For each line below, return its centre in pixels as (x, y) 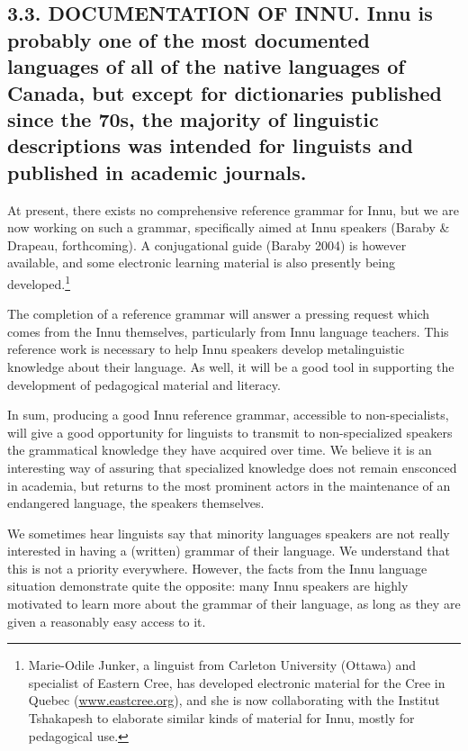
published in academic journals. (157, 172)
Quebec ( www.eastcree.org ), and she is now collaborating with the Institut (234, 700)
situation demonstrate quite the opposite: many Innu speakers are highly (208, 586)
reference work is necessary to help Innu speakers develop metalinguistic (206, 349)
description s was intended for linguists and (210, 145)
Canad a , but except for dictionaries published (225, 92)
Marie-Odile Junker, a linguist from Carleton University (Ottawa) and (222, 665)
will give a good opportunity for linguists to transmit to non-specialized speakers (230, 432)
